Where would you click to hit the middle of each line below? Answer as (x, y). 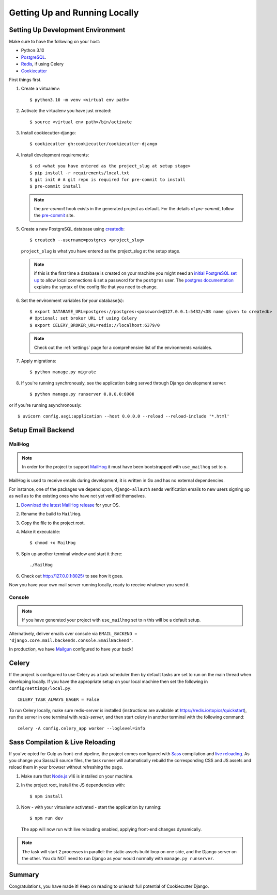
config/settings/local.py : (40, 688)
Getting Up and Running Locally (74, 13)
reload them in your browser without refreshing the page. (66, 767)
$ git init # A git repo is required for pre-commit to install (108, 179)
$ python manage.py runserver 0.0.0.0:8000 (82, 394)
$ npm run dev (46, 818)
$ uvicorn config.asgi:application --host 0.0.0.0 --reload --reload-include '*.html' (123, 416)
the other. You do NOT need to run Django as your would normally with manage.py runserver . (118, 858)
